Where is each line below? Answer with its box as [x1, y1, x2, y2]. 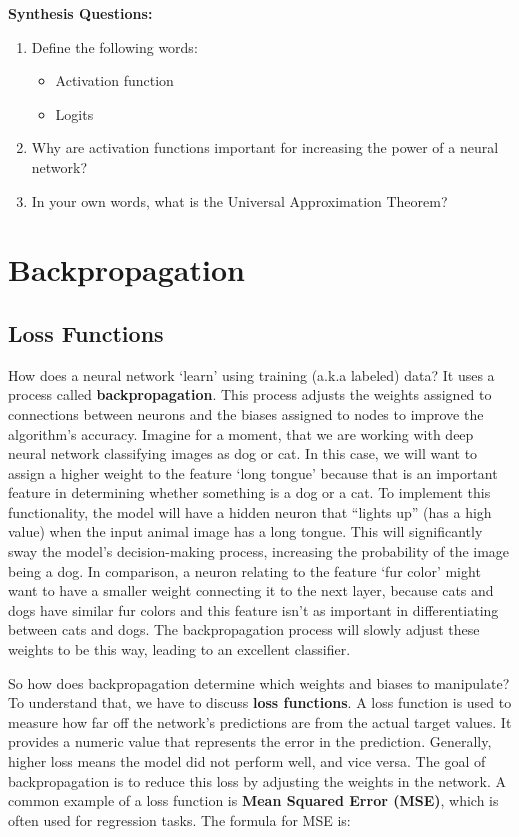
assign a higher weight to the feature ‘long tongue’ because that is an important [8, 462, 498, 483]
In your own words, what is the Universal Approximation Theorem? [31, 190, 448, 211]
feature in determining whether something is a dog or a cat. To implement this [8, 482, 491, 503]
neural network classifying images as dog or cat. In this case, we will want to [8, 443, 478, 464]
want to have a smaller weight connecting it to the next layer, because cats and [8, 580, 494, 601]
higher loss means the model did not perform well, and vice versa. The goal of [8, 751, 486, 772]
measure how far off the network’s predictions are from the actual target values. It [8, 711, 512, 732]
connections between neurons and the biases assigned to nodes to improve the [8, 403, 484, 424]
